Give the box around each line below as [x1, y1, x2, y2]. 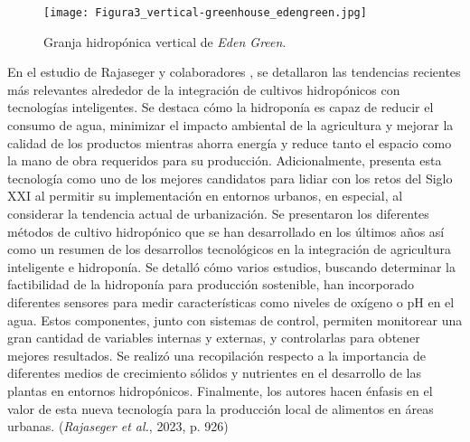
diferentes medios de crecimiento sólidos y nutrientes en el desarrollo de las [7, 363, 422, 382]
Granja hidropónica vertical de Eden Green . [43, 32, 287, 51]
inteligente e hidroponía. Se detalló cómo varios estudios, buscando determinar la [7, 257, 456, 276]
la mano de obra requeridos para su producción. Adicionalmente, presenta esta [7, 151, 442, 170]
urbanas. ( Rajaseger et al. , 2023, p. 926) [7, 417, 229, 436]
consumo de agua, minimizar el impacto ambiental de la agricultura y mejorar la [7, 116, 454, 135]
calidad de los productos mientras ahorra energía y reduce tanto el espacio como [7, 133, 452, 152]
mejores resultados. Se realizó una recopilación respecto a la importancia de [7, 345, 426, 364]
